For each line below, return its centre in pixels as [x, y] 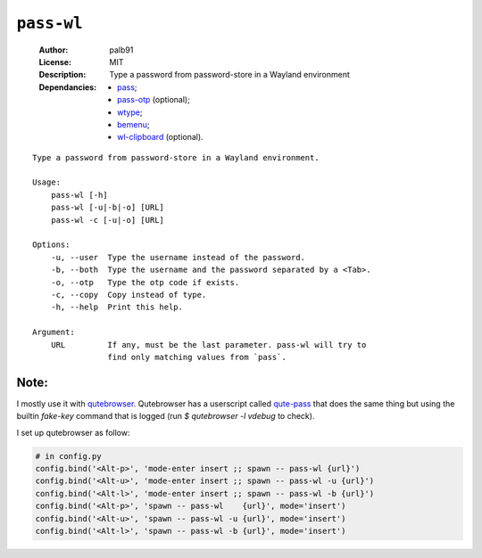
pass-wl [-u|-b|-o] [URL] [108, 208]
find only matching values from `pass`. [197, 357]
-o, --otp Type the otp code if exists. [145, 282]
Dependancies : [68, 87]
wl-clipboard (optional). [161, 137]
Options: [51, 245]
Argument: [54, 332]
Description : [62, 75]
